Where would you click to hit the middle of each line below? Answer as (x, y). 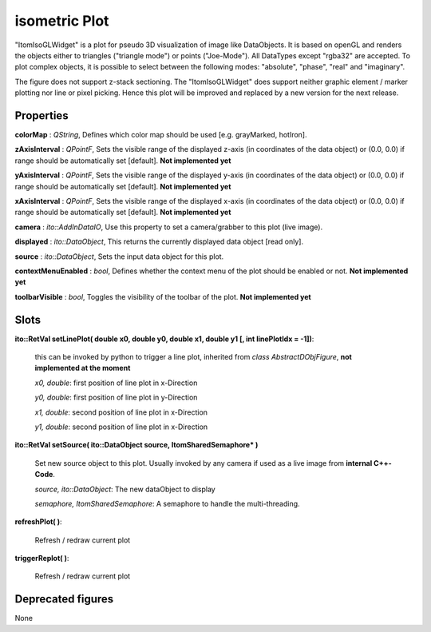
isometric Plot (62, 21)
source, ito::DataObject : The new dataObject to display (125, 489)
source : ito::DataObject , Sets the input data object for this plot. (119, 256)
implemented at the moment (83, 368)
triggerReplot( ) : (42, 558)
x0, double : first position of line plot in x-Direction (116, 383)
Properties (42, 115)
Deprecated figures (64, 599)
